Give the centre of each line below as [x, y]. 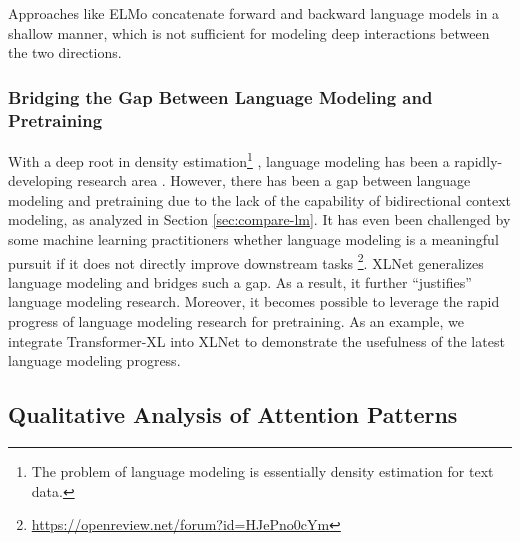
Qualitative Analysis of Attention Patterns [233, 414]
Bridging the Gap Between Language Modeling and [220, 96]
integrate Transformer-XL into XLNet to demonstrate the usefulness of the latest [256, 340]
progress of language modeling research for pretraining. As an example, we [236, 320]
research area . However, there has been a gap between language [274, 180]
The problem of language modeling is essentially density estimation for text [262, 470]
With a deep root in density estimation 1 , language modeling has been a [229, 159]
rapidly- [478, 160]
